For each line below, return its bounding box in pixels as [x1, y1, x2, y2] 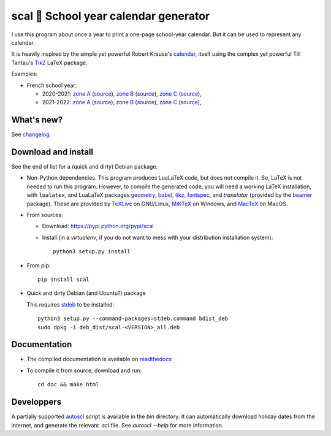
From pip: [26, 261, 51, 269]
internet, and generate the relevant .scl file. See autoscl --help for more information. [11, 421, 224, 429]
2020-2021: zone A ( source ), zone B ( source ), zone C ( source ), [42, 90, 202, 98]
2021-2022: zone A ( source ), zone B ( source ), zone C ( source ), [42, 99, 202, 106]
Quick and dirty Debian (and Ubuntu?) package [26, 289, 146, 297]
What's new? [11, 115, 63, 125]
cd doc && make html [37, 381, 99, 388]
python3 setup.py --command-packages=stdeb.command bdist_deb [37, 315, 229, 322]
